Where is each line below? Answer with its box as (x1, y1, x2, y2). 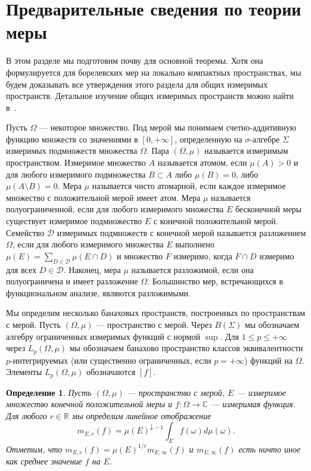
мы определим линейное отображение (72, 409, 212, 422)
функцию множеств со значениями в (6, 132, 138, 145)
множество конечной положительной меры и (6, 398, 172, 410)
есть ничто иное (238, 442, 301, 455)
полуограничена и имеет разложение (6, 275, 138, 287)
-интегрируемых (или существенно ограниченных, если (10, 354, 212, 366)
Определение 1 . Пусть (6, 386, 92, 398)
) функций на (244, 354, 293, 366)
